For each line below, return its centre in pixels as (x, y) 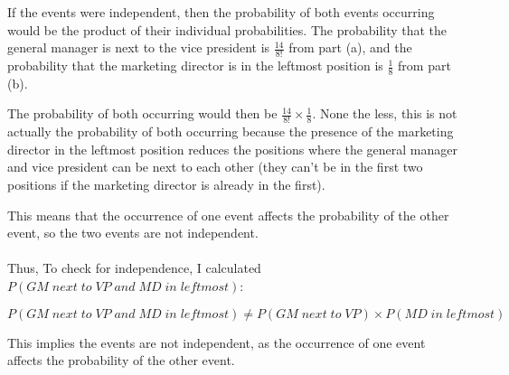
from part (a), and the (350, 47)
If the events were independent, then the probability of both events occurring (221, 12)
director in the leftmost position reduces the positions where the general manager (232, 149)
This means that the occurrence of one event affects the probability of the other (228, 215)
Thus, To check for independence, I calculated (134, 268)
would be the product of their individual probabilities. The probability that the (227, 29)
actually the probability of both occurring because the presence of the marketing (231, 131)
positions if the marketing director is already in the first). (166, 185)
